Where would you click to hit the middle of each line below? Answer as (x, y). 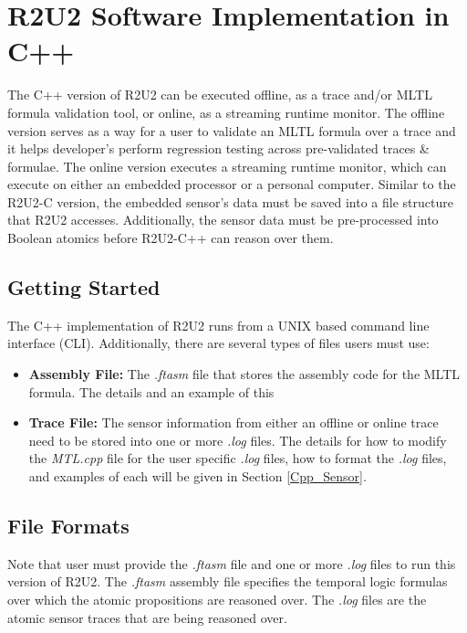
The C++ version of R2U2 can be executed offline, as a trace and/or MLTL (220, 95)
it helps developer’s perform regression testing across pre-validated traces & (218, 148)
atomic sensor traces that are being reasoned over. (147, 617)
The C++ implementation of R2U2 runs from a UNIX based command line (218, 325)
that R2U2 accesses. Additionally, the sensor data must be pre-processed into (223, 220)
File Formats (68, 525)
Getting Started (84, 287)
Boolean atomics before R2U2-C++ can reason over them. (171, 238)
